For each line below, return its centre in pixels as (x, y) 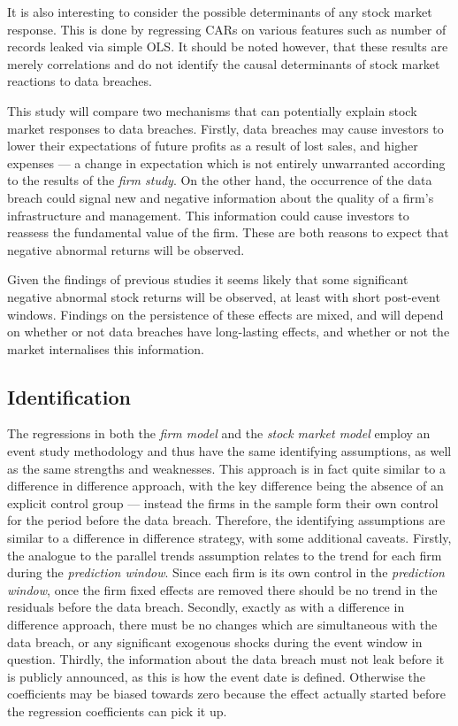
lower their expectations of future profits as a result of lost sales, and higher (213, 146)
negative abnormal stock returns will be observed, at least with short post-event (224, 296)
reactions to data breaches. (80, 81)
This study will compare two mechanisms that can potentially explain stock (212, 110)
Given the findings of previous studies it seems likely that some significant (208, 279)
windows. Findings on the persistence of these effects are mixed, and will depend (225, 314)
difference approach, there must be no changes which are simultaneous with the (222, 625)
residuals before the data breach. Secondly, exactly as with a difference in (206, 607)
